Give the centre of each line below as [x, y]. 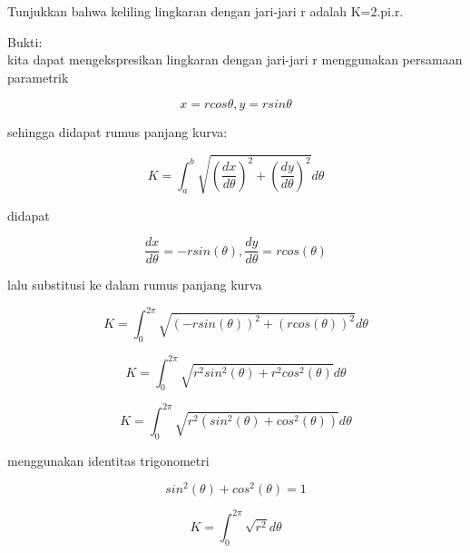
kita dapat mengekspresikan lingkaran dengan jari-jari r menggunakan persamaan [235, 59]
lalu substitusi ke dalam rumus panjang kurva [135, 285]
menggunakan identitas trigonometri [108, 460]
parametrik [38, 77]
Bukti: [25, 41]
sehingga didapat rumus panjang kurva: [117, 132]
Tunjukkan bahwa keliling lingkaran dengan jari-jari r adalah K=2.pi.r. [206, 11]
